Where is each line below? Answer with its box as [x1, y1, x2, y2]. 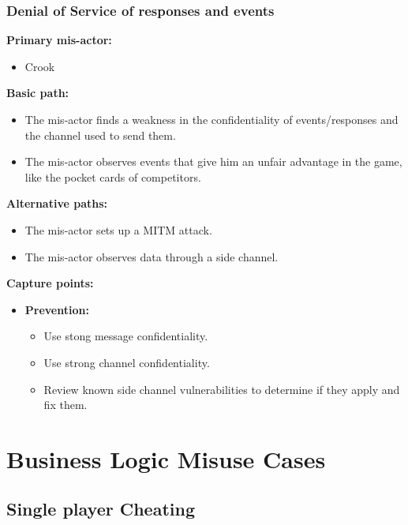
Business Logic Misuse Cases [6, 442, 326, 474]
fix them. [43, 396, 88, 413]
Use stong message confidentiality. [43, 328, 208, 344]
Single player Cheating [6, 497, 196, 521]
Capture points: [6, 275, 94, 291]
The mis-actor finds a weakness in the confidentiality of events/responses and [24, 111, 399, 127]
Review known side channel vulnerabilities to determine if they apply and [43, 381, 400, 397]
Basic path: [6, 84, 69, 101]
